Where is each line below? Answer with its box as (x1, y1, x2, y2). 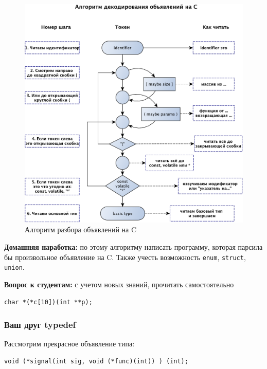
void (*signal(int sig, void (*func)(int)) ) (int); (4, 357, 188, 365)
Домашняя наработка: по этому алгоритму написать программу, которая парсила (4, 242, 263, 252)
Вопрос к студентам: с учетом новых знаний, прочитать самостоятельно (4, 279, 234, 289)
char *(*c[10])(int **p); (4, 298, 93, 306)
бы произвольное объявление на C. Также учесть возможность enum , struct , (4, 251, 246, 262)
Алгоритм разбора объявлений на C (25, 224, 137, 235)
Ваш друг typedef (4, 318, 76, 331)
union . (4, 262, 25, 272)
